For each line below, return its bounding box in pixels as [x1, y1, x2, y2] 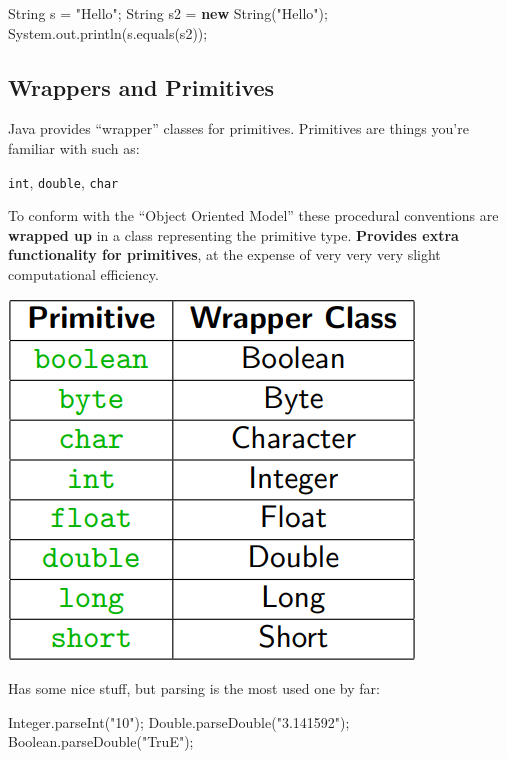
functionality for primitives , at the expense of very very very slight [8, 244, 441, 265]
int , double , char [8, 171, 119, 192]
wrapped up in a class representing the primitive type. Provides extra [8, 224, 459, 245]
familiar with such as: [8, 137, 140, 158]
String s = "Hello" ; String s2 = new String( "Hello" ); [8, 3, 328, 23]
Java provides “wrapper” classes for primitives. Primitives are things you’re [8, 118, 469, 139]
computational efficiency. [8, 264, 159, 285]
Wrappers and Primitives [8, 71, 275, 102]
